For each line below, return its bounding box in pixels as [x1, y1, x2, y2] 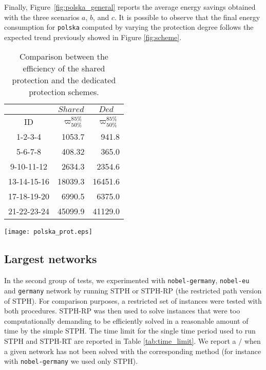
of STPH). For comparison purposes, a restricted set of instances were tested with [4, 295, 262, 306]
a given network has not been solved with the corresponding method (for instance [4, 345, 261, 356]
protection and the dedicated [12, 74, 116, 86]
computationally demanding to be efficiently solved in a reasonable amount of [4, 315, 249, 326]
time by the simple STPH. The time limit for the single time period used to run [4, 325, 256, 336]
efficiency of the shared [23, 62, 105, 75]
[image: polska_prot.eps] [4, 228, 92, 236]
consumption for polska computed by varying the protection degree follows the [4, 22, 254, 32]
